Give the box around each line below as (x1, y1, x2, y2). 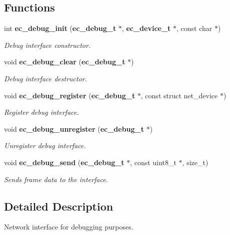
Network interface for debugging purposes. (4, 222, 133, 232)
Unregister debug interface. (4, 140, 86, 151)
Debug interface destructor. (4, 73, 87, 83)
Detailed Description (4, 198, 113, 214)
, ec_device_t (121, 23, 171, 33)
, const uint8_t (130, 157, 176, 167)
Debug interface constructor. (4, 39, 91, 50)
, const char (176, 23, 212, 33)
